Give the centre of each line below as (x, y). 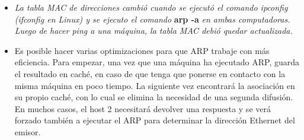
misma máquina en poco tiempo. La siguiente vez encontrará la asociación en (155, 85)
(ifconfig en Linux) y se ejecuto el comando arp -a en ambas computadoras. (152, 19)
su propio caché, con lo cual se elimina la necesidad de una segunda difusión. (154, 97)
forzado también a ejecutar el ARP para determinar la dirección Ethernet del (155, 120)
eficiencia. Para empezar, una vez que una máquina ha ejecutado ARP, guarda (157, 62)
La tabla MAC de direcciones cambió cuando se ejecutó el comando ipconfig (151, 7)
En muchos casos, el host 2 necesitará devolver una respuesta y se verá (143, 108)
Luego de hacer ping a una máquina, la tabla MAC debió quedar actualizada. (153, 31)
